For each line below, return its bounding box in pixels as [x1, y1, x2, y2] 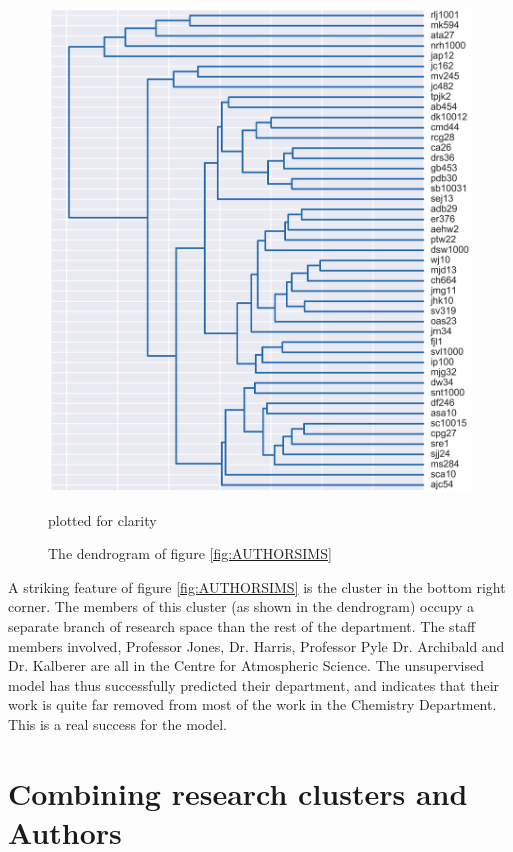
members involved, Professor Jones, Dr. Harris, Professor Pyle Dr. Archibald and [8, 635, 505, 656]
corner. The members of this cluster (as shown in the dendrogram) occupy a [8, 596, 475, 617]
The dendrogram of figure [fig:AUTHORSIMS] [48, 543, 332, 564]
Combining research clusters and [8, 772, 468, 813]
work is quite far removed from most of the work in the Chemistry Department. [8, 694, 497, 715]
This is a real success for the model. [8, 713, 227, 734]
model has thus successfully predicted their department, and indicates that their [8, 674, 500, 695]
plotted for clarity [48, 509, 157, 530]
